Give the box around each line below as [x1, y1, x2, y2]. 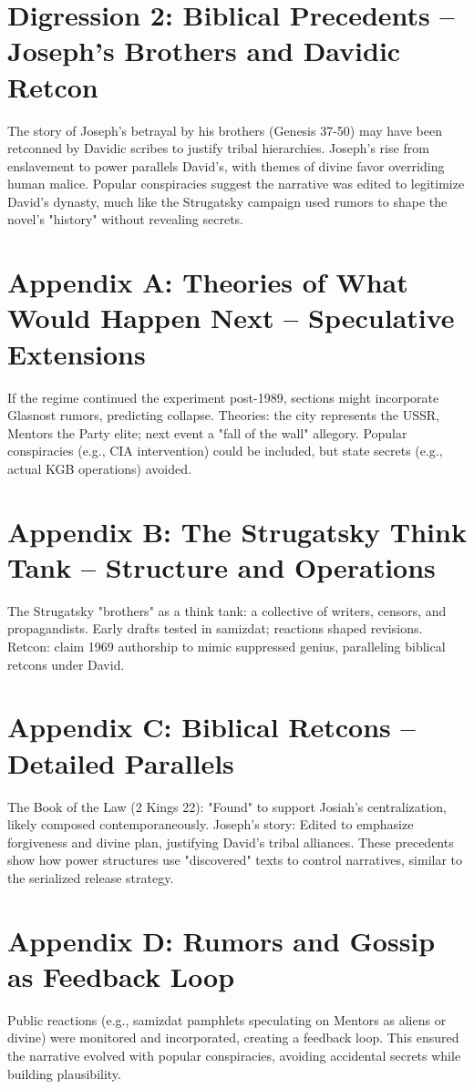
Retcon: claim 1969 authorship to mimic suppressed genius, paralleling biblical [7, 637, 446, 656]
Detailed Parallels [7, 744, 234, 781]
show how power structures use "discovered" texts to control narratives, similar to [7, 850, 463, 869]
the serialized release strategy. [7, 868, 174, 887]
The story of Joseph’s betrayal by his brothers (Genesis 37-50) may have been [7, 120, 442, 139]
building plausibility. [7, 1063, 121, 1083]
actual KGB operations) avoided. [7, 458, 191, 478]
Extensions [7, 334, 146, 372]
